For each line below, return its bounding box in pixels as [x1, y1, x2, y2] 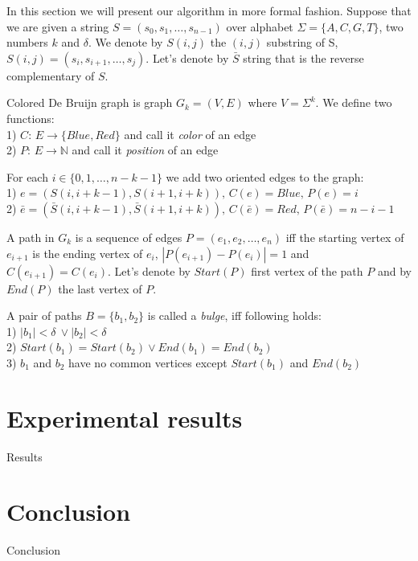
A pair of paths [6, 307, 82, 324]
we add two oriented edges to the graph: [166, 168, 364, 185]
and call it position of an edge [72, 141, 219, 158]
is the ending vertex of [32, 244, 143, 261]
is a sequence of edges [75, 228, 182, 245]
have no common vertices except [68, 354, 227, 371]
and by [377, 262, 412, 279]
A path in [6, 228, 55, 245]
